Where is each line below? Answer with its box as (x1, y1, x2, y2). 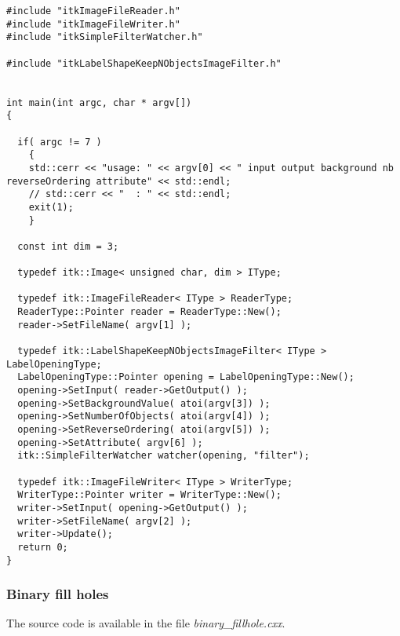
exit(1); (28, 201, 74, 213)
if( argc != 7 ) (17, 136, 102, 148)
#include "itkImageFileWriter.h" (6, 18, 180, 30)
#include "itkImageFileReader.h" (6, 5, 180, 16)
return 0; (17, 541, 68, 553)
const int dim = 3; (17, 240, 119, 252)
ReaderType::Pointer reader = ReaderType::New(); (17, 306, 282, 318)
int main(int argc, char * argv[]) (6, 97, 192, 108)
